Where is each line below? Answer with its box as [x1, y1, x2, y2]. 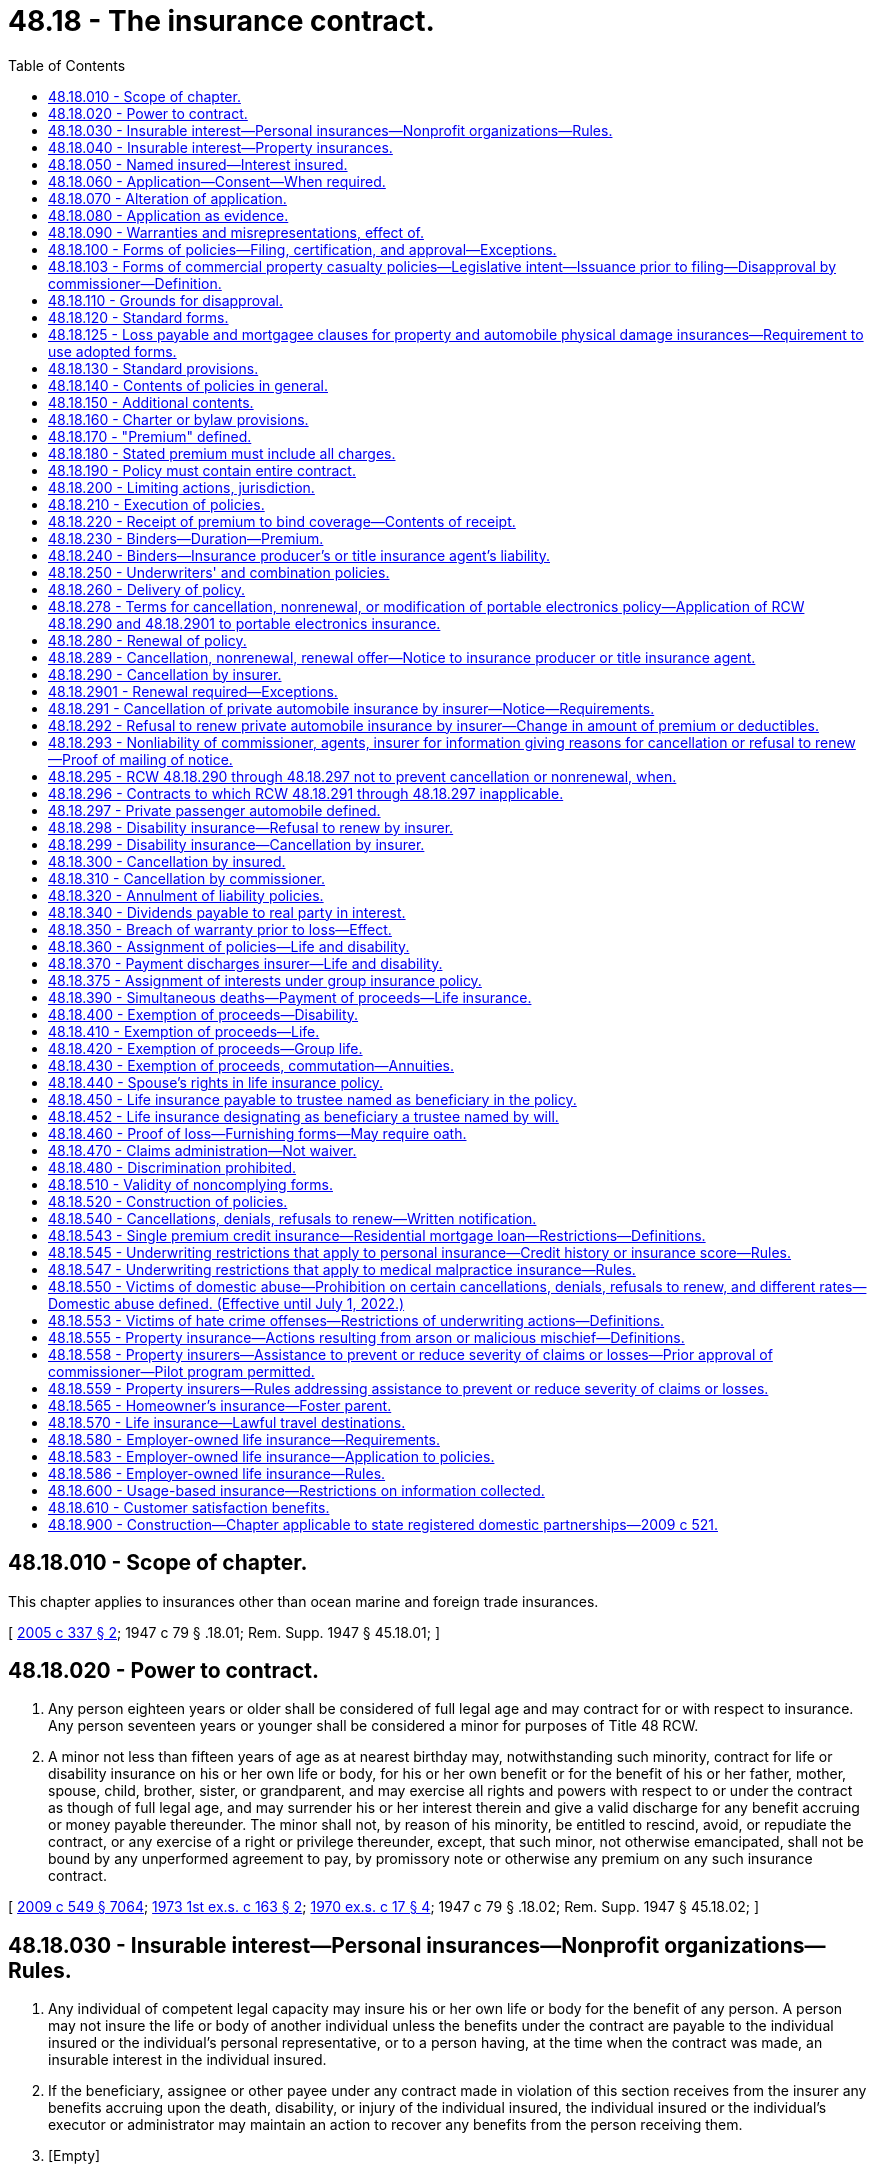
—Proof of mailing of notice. [48, 750, 233, 768]
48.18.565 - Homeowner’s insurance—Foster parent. [48, 1396, 392, 1414]
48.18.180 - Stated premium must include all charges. [48, 444, 396, 462]
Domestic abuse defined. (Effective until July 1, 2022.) [48, 1294, 405, 1312]
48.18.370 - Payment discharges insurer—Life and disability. [48, 954, 443, 972]
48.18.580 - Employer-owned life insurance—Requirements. [48, 1430, 440, 1448]
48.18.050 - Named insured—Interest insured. [48, 155, 348, 173]
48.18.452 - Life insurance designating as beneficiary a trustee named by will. [48, 1107, 559, 1125]
